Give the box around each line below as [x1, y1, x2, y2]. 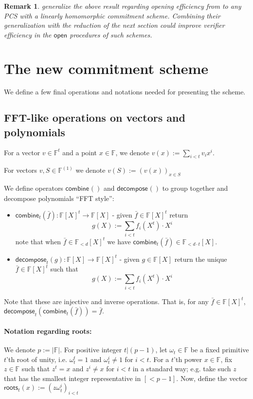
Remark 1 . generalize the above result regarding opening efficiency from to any [4, 1, 241, 11]
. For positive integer [60, 345, 122, 355]
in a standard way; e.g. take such [132, 363, 231, 374]
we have [107, 236, 131, 246]
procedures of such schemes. [70, 29, 152, 39]
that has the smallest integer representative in [4, 373, 141, 383]
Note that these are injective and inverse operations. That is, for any [4, 296, 209, 306]
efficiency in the [4, 29, 52, 39]
